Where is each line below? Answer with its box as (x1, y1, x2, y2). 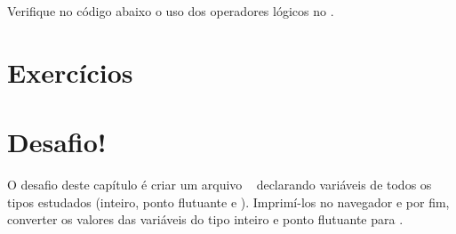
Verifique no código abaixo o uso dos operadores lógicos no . (7, 2, 334, 20)
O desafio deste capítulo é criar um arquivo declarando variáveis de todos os (7, 175, 432, 194)
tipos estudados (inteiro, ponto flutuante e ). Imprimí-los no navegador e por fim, (7, 192, 450, 211)
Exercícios (7, 53, 133, 90)
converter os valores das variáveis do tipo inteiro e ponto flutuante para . (7, 210, 404, 229)
